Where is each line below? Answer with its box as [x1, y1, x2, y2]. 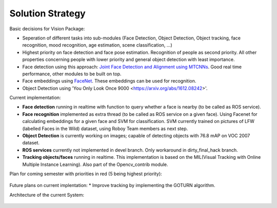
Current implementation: [9, 95, 61, 101]
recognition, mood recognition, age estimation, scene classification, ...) [22, 42, 172, 48]
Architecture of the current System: [9, 192, 85, 198]
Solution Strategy [9, 8, 86, 19]
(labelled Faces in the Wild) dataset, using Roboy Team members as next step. [22, 126, 188, 132]
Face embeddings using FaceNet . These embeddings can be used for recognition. [22, 78, 196, 84]
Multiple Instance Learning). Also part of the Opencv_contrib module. [22, 161, 169, 168]
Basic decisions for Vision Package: [9, 26, 85, 32]
